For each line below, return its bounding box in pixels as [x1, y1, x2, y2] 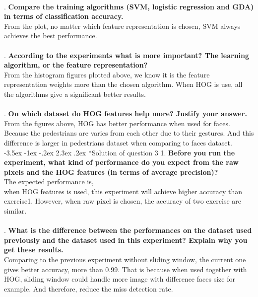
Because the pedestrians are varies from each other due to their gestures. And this [4, 128, 254, 138]
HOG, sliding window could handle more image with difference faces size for [4, 274, 235, 284]
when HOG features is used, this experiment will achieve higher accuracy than [4, 186, 243, 196]
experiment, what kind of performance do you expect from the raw [4, 157, 239, 167]
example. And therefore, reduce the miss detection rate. [4, 283, 173, 294]
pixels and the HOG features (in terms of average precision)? [4, 166, 218, 177]
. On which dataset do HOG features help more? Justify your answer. [4, 108, 247, 119]
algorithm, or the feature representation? [4, 60, 148, 70]
